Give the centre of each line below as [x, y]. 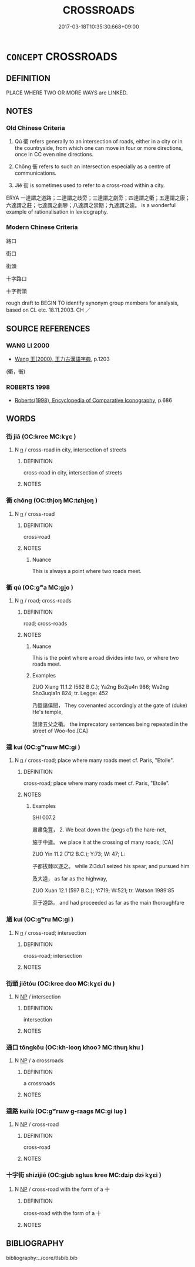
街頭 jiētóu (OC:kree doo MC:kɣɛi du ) [60, 983]
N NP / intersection [38, 996]
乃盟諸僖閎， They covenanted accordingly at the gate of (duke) [110, 705]
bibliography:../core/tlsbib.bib [42, 1258]
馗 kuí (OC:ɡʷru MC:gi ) [40, 919]
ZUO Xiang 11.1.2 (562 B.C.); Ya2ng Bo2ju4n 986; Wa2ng [100, 687]
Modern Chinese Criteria [42, 227]
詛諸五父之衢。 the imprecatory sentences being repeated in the [110, 724]
